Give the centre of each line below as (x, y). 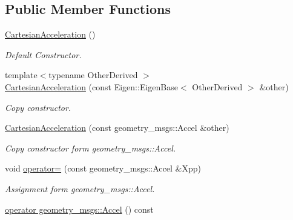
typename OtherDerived (93, 75)
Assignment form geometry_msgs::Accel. (80, 188)
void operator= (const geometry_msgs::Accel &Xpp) (103, 168)
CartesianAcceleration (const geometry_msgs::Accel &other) (117, 128)
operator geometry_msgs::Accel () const (79, 209)
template (21, 75)
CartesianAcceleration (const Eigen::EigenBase (91, 86)
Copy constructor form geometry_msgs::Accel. (91, 148)
